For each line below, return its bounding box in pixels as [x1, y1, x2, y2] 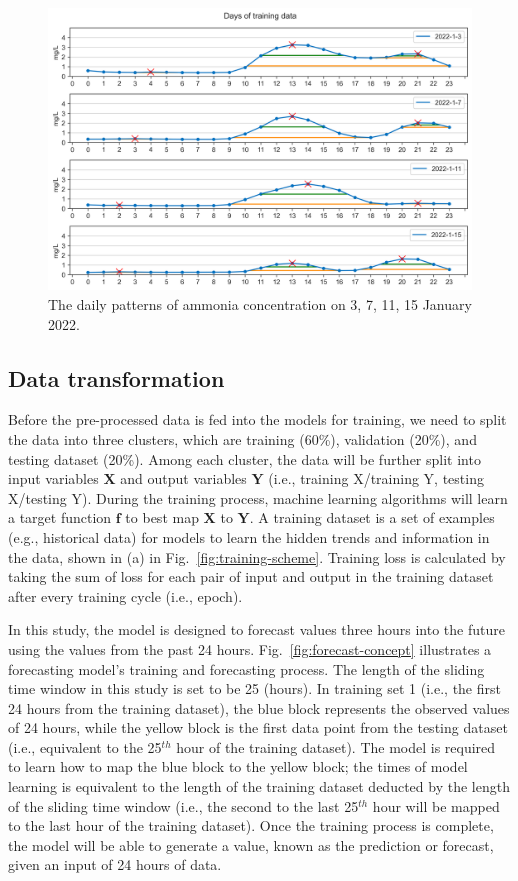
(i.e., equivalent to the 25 [8, 736, 162, 757]
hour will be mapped [372, 795, 500, 816]
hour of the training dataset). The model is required [176, 736, 496, 757]
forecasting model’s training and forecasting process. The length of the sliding [8, 658, 485, 679]
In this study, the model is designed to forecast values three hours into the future [8, 619, 505, 640]
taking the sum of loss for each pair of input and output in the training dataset [8, 566, 494, 587]
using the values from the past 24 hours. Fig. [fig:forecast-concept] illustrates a [8, 638, 492, 659]
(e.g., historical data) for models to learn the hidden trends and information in [8, 526, 490, 547]
